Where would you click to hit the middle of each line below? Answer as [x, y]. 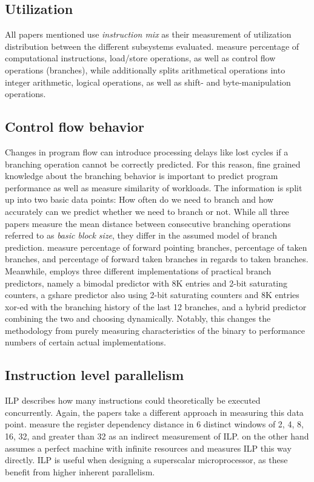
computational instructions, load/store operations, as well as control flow [140, 58]
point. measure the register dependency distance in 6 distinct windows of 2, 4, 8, [154, 424]
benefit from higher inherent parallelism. [80, 471]
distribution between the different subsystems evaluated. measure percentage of [152, 46]
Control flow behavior [75, 127]
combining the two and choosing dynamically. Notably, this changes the [138, 318]
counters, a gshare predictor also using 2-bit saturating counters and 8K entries [152, 295]
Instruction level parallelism [95, 375]
